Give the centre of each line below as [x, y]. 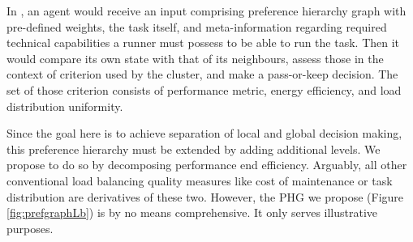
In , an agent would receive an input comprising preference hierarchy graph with [206, 11]
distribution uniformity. [65, 106]
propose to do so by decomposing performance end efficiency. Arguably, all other [207, 165]
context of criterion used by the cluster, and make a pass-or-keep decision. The [202, 74]
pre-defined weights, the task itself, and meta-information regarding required [197, 26]
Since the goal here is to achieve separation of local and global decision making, [204, 133]
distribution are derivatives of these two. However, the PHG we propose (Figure [205, 196]
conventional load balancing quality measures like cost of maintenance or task [200, 180]
